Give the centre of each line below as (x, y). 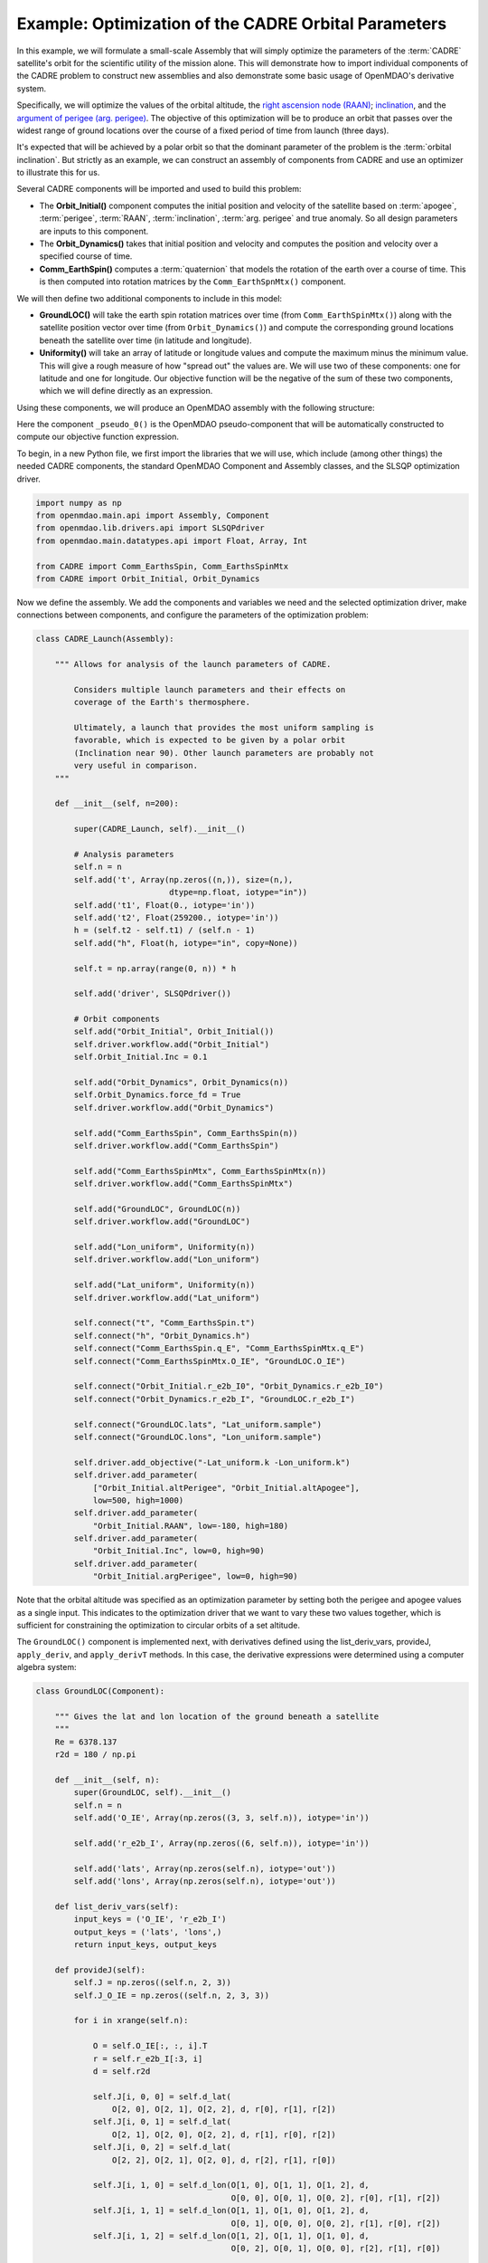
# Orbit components (117, 1019)
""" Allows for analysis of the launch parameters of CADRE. (193, 664)
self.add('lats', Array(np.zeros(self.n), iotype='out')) (205, 1868)
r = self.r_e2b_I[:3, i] (148, 2058)
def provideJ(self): (100, 1970)
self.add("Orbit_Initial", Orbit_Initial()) (174, 1031)
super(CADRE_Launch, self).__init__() (160, 829)
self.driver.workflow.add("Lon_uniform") (167, 1260)
